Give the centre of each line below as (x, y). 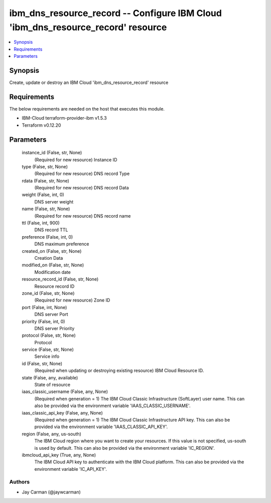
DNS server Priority (54, 328)
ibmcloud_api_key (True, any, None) (59, 455)
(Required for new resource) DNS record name (83, 216)
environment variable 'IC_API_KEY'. (71, 469)
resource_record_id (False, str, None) (60, 279)
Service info (47, 356)
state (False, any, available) (50, 377)
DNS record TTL (51, 230)
